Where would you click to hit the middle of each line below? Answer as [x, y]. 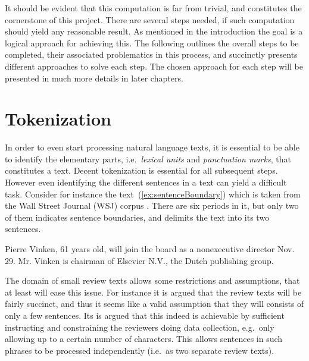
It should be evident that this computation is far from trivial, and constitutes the [153, 8]
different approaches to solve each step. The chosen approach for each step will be [154, 66]
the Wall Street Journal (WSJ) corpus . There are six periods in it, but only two [152, 205]
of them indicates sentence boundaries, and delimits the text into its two [137, 217]
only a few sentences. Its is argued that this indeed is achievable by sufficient [145, 315]
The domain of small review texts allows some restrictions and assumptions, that [152, 280]
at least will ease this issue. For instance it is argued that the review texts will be [153, 292]
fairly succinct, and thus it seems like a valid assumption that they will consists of [154, 304]
